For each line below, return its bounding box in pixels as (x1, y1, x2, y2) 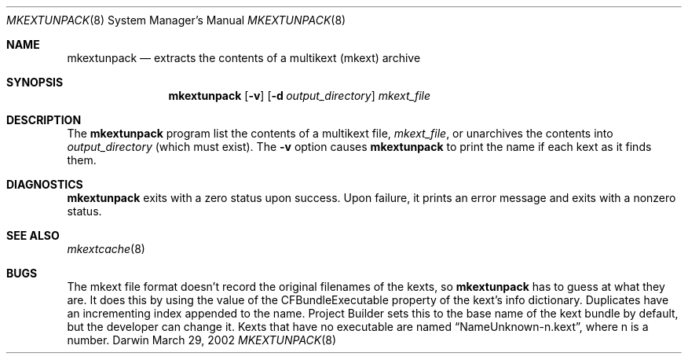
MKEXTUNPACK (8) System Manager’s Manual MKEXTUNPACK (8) (6, 13, 346, 27)
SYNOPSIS (6, 75, 64, 89)
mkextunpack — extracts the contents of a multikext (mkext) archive (67, 51, 421, 64)
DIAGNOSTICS (6, 178, 83, 191)
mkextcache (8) (67, 242, 145, 255)
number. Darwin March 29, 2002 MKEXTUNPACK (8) (67, 333, 337, 347)
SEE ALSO (6, 229, 60, 242)
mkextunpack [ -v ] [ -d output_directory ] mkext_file (168, 89, 431, 102)
